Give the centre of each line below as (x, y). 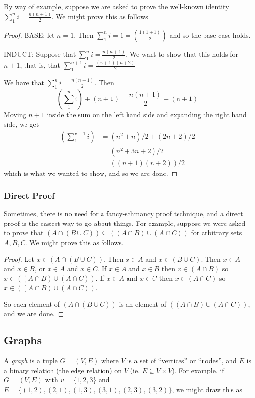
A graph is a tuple (31, 361)
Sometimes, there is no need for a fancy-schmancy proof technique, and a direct (124, 213)
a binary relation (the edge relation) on (63, 370)
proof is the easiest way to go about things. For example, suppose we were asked (125, 223)
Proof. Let (19, 259)
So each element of (32, 304)
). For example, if (198, 370)
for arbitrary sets (217, 233)
